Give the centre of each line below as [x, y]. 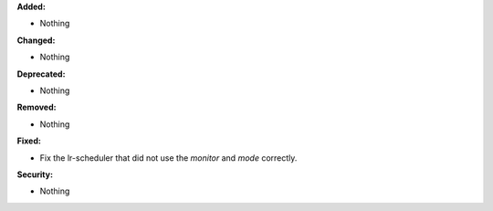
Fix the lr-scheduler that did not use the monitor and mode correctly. [168, 158]
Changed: [36, 40]
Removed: [37, 107]
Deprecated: [41, 74]
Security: [35, 174]
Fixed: [29, 141]
